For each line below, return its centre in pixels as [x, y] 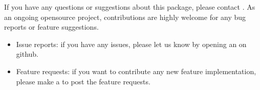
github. [27, 54]
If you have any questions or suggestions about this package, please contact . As [130, 7]
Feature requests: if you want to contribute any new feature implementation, [136, 71]
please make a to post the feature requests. [83, 81]
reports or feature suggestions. [51, 27]
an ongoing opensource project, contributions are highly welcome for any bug [125, 17]
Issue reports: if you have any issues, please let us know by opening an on [131, 44]
